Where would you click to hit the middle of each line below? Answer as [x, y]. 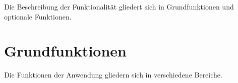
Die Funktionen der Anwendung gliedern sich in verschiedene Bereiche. [113, 75]
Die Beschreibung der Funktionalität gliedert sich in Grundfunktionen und [119, 6]
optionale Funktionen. [38, 16]
